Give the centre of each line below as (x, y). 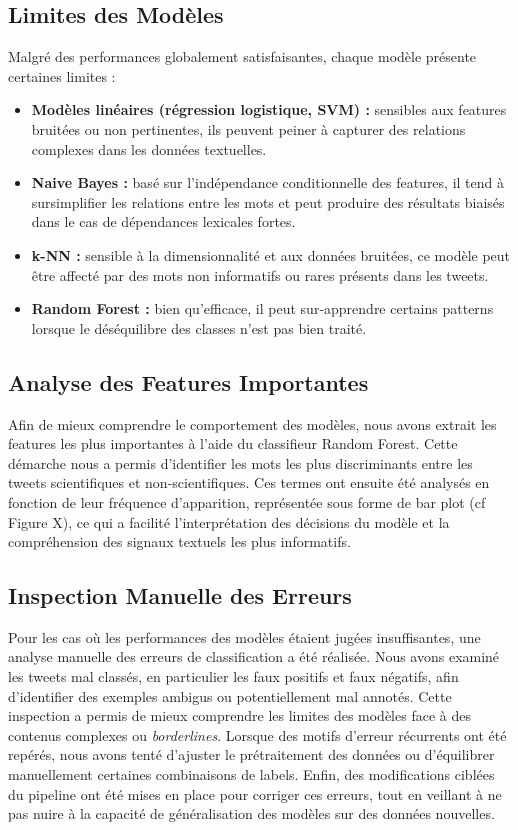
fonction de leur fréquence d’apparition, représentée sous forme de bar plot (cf (247, 501)
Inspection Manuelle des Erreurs (180, 595)
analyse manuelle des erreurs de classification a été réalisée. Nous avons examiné (254, 656)
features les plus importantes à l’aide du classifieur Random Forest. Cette (233, 443)
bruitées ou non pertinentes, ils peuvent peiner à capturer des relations (248, 128)
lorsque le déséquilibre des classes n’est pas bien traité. (199, 327)
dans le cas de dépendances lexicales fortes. (163, 221)
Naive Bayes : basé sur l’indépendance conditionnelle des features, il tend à (267, 182)
